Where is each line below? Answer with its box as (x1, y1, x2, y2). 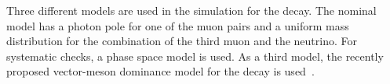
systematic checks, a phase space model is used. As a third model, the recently (6, 47, 384, 64)
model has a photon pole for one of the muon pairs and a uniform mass (6, 17, 349, 33)
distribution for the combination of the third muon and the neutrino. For (6, 33, 358, 49)
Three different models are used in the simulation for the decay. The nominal (6, 2, 377, 18)
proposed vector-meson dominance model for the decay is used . (6, 63, 315, 79)
